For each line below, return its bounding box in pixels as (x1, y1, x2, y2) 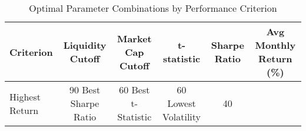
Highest (9, 89, 41, 103)
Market (117, 31, 152, 45)
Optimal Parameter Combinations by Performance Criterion (29, 1, 277, 15)
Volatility (162, 110, 201, 123)
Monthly (255, 38, 296, 52)
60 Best (119, 83, 150, 96)
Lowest (167, 96, 196, 110)
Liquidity (63, 38, 107, 52)
